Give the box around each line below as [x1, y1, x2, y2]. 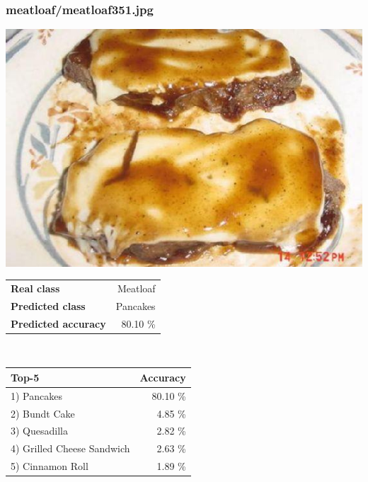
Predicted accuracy [11, 316, 106, 331]
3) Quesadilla [11, 423, 68, 438]
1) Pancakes [11, 388, 62, 403]
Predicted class [11, 298, 86, 313]
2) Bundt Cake [11, 406, 75, 420]
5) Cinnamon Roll [11, 459, 88, 474]
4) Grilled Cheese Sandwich [11, 441, 130, 456]
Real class [11, 280, 60, 295]
